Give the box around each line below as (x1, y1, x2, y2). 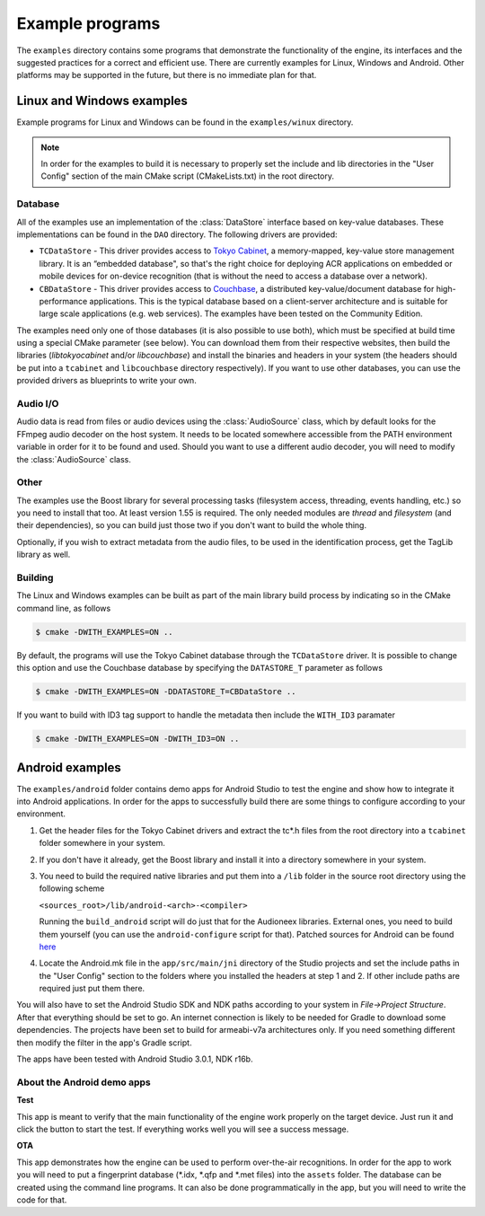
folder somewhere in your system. (39, 838, 166, 849)
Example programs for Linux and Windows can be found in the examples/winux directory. (16, 117, 354, 128)
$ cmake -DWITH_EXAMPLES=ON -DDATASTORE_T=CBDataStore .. (35, 687, 296, 697)
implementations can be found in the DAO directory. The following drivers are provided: (16, 229, 338, 240)
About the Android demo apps (16, 1076, 152, 1088)
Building (16, 571, 54, 584)
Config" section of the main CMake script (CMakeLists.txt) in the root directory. (40, 171, 335, 181)
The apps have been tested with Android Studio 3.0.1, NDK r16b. (16, 1053, 253, 1064)
